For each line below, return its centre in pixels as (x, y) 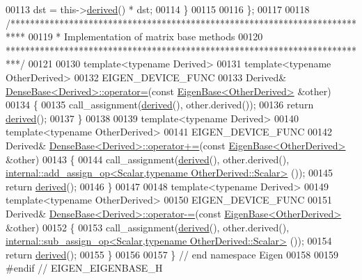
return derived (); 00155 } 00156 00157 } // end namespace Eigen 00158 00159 (172, 254)
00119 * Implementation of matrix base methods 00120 (145, 36)
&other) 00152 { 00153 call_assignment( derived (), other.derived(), (148, 227)
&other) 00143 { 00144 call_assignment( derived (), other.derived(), (148, 159)
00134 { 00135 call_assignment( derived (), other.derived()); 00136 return (160, 105)
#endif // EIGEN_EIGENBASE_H (84, 268)
